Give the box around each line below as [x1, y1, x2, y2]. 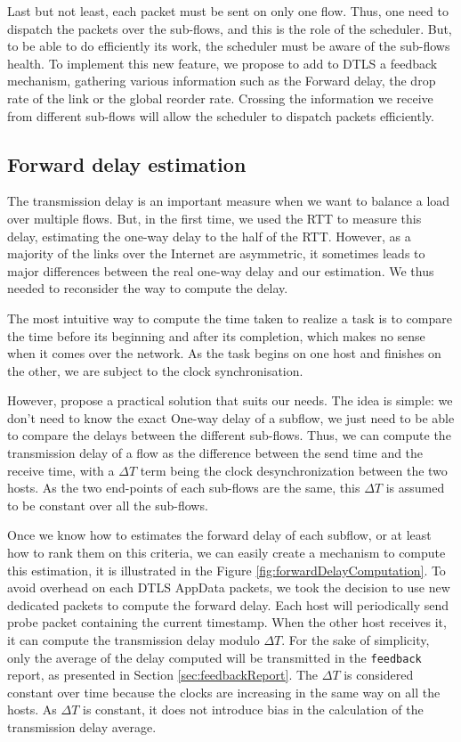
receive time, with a [7, 461, 115, 479]
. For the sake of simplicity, [281, 631, 430, 649]
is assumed [385, 478, 445, 497]
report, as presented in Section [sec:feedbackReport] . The [7, 665, 319, 684]
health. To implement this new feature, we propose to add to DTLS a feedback [7, 53, 438, 72]
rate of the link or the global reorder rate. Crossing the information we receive [7, 88, 433, 107]
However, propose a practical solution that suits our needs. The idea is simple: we [7, 391, 453, 410]
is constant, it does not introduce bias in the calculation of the [83, 700, 424, 719]
